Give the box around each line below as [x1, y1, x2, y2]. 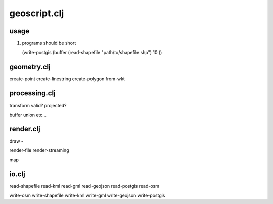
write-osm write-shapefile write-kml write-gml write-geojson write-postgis [9, 192, 165, 198]
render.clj [9, 125, 40, 133]
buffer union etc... [9, 112, 47, 118]
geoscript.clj [9, 8, 64, 19]
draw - [9, 138, 24, 144]
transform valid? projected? [9, 103, 67, 109]
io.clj [9, 170, 25, 179]
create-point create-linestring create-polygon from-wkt [9, 76, 125, 82]
